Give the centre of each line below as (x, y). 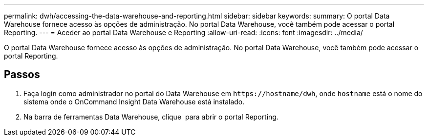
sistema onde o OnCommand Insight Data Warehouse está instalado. (134, 101)
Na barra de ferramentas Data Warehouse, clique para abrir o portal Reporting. (151, 117)
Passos (22, 75)
